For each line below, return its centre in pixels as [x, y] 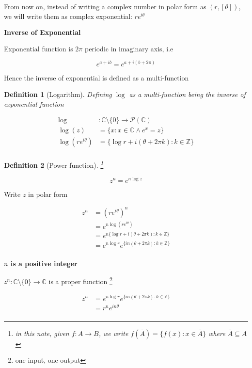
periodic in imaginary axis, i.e [129, 48]
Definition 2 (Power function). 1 [54, 164]
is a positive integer [44, 263]
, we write [113, 333]
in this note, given [42, 333]
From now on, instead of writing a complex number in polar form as [105, 6]
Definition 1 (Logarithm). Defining [58, 94]
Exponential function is [39, 48]
